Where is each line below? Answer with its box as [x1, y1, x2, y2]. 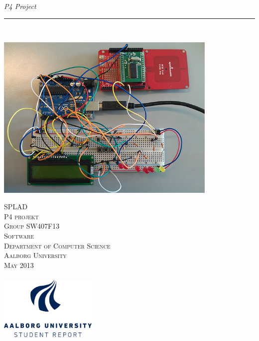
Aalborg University [4, 250, 67, 260]
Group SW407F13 [4, 221, 60, 231]
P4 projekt [4, 211, 39, 221]
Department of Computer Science [4, 240, 111, 251]
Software [4, 230, 34, 241]
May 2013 [4, 259, 34, 270]
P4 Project [4, 1, 36, 11]
